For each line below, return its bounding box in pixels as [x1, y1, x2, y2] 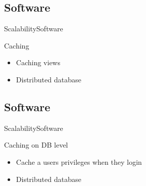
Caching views [16, 57, 60, 68]
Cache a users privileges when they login [16, 156, 142, 167]
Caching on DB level [4, 139, 68, 150]
